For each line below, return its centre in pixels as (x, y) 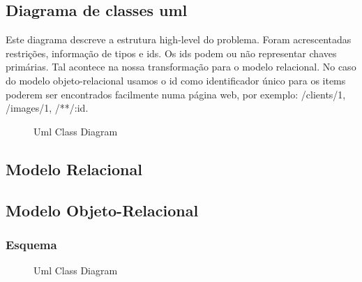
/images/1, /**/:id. (47, 108)
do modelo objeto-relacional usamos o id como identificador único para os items (176, 80)
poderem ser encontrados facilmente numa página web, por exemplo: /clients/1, (176, 94)
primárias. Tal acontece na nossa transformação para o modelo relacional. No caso (181, 67)
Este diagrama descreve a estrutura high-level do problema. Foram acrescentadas (179, 39)
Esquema (31, 244)
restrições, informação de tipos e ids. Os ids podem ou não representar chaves (171, 53)
